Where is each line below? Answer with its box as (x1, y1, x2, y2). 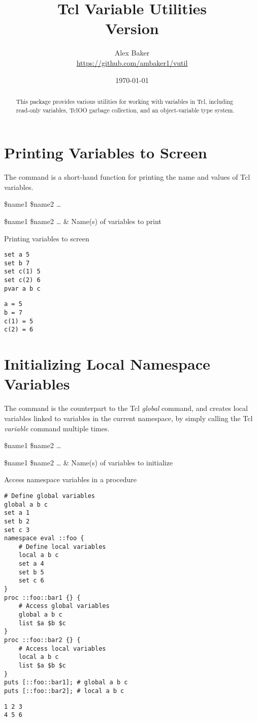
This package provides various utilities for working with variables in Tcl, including (16, 97, 234, 105)
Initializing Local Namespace (4, 353, 210, 374)
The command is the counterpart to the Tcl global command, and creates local (4, 403, 248, 413)
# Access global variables (18, 602, 110, 610)
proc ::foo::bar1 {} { (4, 594, 81, 601)
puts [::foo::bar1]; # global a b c (4, 679, 128, 686)
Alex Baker (114, 47, 150, 58)
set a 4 (18, 560, 44, 568)
